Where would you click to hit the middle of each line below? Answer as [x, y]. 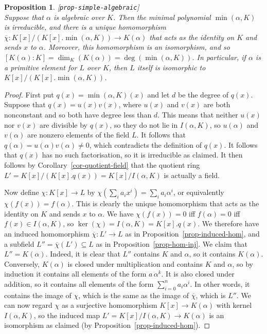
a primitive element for [41, 67]
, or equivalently [199, 192]
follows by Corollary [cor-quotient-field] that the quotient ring [102, 164]
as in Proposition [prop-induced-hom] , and [192, 233]
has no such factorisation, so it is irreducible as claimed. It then [142, 155]
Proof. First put [29, 94]
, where [130, 104]
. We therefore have [228, 223]
